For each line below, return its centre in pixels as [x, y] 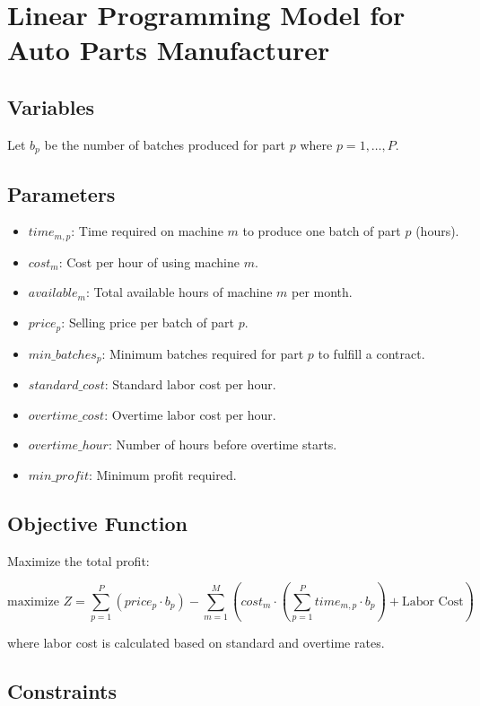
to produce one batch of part [322, 231]
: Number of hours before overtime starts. [223, 445]
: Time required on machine [147, 231]
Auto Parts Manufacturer [169, 50]
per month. [322, 292]
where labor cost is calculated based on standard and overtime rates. [196, 642]
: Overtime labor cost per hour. [190, 414]
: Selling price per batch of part [148, 322]
